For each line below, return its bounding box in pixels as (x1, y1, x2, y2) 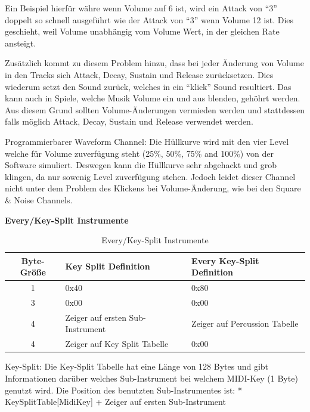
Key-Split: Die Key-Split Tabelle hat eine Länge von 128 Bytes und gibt (5, 360, 269, 373)
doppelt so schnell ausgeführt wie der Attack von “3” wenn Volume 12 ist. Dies (5, 13, 294, 26)
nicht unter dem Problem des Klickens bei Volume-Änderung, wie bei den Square (5, 182, 301, 194)
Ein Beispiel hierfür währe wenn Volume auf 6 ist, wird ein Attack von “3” (5, 2, 277, 14)
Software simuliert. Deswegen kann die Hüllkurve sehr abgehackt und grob (5, 159, 277, 171)
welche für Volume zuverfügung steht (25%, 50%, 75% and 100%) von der (5, 147, 274, 159)
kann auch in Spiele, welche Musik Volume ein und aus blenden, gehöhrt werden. (5, 92, 300, 104)
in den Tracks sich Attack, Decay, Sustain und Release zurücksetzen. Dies (5, 68, 274, 80)
